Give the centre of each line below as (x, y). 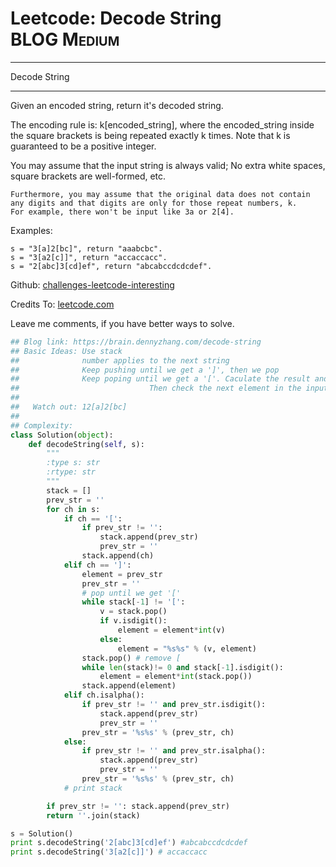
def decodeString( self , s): (86, 444)
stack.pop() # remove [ (131, 658)
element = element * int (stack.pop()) (176, 677)
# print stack (93, 788)
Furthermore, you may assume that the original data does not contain (160, 194)
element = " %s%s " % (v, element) (187, 648)
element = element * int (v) (171, 630)
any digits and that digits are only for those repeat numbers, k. (154, 203)
